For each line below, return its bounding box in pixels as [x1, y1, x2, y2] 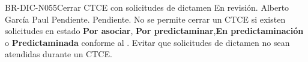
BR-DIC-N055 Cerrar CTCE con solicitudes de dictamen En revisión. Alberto [5, 1, 289, 13]
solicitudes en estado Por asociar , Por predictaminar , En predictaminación [5, 24, 304, 37]
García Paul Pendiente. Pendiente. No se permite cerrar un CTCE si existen [5, 13, 286, 25]
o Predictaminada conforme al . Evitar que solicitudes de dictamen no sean [5, 36, 290, 48]
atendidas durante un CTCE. [5, 48, 112, 60]
